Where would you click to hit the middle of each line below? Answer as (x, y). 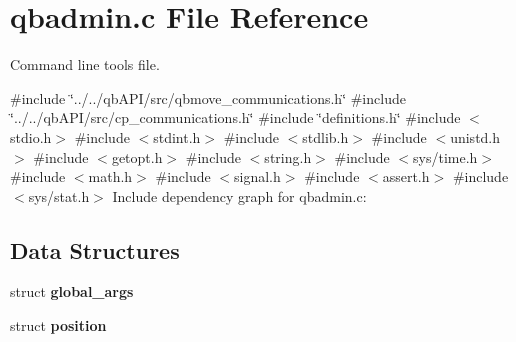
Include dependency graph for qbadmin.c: (239, 195)
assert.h (406, 176)
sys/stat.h (59, 195)
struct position (58, 325)
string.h (288, 156)
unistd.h (475, 136)
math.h (110, 176)
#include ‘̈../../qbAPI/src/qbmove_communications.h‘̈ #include (208, 97)
